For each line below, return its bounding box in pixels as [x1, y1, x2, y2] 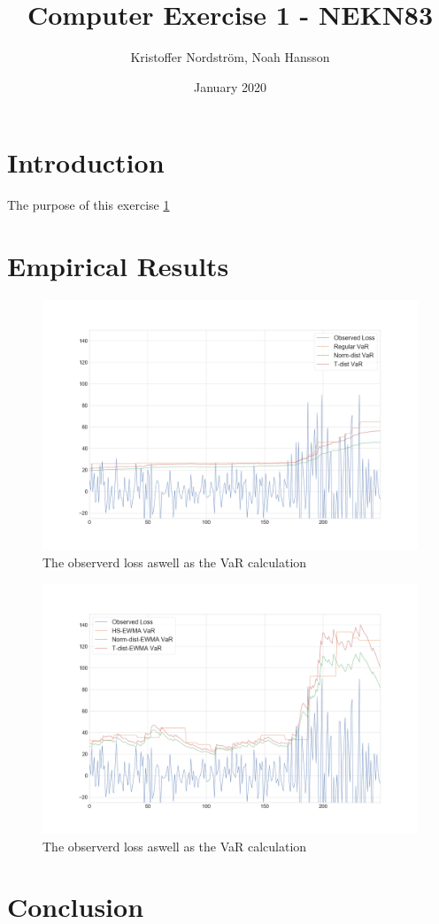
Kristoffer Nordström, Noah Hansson [130, 48, 330, 66]
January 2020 [194, 77, 266, 96]
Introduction [7, 144, 165, 181]
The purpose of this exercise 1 [7, 196, 170, 214]
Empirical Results [7, 248, 229, 284]
